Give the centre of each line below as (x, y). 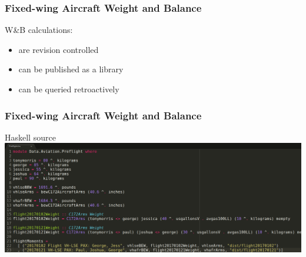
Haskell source (30, 137)
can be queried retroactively (69, 89)
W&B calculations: (39, 30)
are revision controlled (59, 49)
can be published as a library (71, 69)
